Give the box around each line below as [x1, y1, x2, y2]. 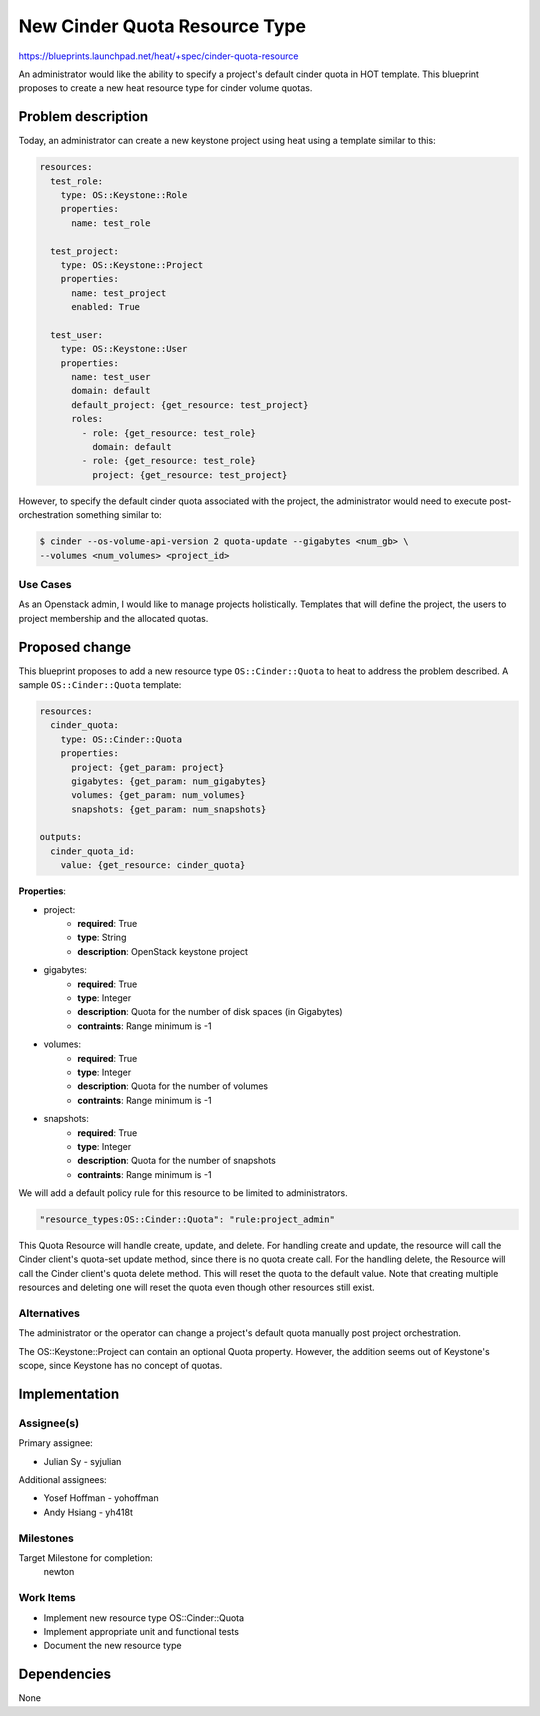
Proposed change [18, 638, 132, 655]
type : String [77, 931, 127, 944]
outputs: [39, 831, 83, 843]
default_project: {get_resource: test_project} [71, 399, 309, 410]
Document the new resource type [43, 1640, 182, 1652]
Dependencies [18, 1666, 112, 1683]
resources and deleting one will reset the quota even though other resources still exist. [18, 1281, 375, 1294]
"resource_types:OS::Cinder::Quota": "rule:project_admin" [39, 1214, 335, 1225]
